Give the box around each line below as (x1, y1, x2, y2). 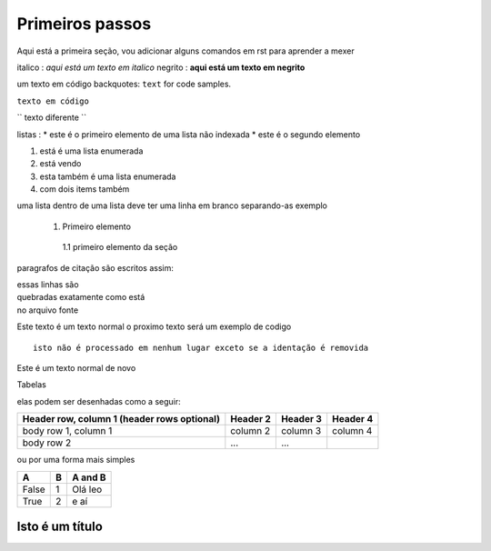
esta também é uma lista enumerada (39, 171, 176, 182)
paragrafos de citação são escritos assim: (16, 262, 175, 273)
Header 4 (332, 413, 374, 426)
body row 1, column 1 (22, 425, 113, 437)
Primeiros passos (16, 14, 152, 34)
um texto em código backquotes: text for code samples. (16, 78, 232, 90)
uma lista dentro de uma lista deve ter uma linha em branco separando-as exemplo (16, 200, 327, 211)
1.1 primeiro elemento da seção (62, 242, 178, 253)
